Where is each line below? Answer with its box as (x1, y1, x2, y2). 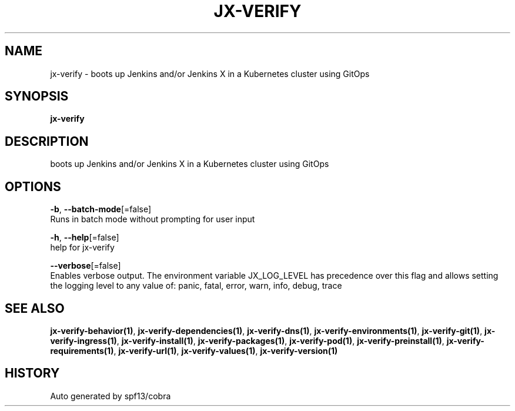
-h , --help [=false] (50, 232, 119, 243)
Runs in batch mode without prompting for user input (50, 214, 255, 225)
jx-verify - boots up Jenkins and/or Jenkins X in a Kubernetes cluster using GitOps (50, 68, 370, 79)
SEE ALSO (5, 300, 65, 316)
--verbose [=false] (50, 260, 121, 271)
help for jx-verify (50, 242, 115, 253)
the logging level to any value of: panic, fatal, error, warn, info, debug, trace (50, 280, 342, 291)
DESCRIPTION (5, 133, 89, 149)
